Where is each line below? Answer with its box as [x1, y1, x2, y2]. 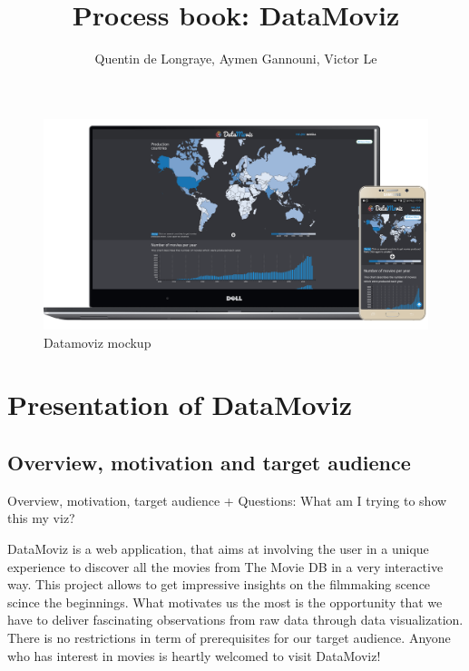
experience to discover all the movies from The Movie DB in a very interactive [7, 557, 444, 576]
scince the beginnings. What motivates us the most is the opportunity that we [7, 592, 443, 611]
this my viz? [7, 508, 75, 528]
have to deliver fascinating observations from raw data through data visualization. [7, 610, 464, 629]
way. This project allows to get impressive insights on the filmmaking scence [7, 575, 431, 594]
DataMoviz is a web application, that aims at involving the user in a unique [7, 538, 429, 558]
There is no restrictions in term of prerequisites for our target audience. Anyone [7, 627, 451, 646]
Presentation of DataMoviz [7, 386, 353, 423]
